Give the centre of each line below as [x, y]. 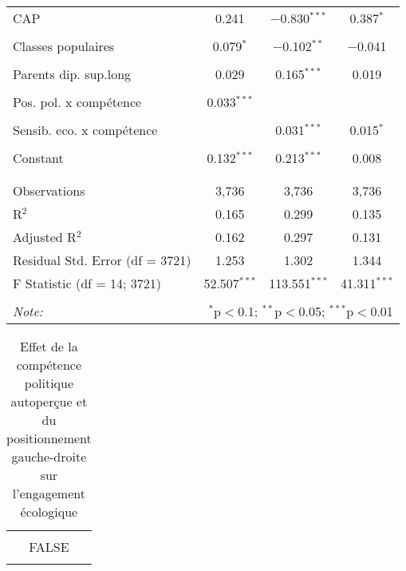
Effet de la [49, 346]
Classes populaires [64, 46]
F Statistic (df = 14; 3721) [87, 283]
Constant [38, 158]
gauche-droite [49, 456]
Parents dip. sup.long [72, 74]
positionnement [49, 438]
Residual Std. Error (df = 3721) [102, 260]
